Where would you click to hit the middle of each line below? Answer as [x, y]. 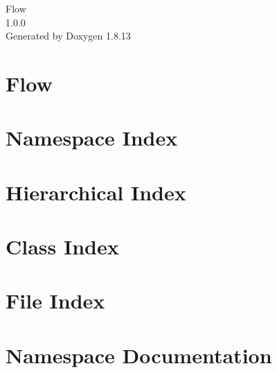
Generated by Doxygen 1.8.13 [68, 36]
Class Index [62, 246]
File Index [55, 301]
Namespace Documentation [139, 355]
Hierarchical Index [96, 192]
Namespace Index [92, 138]
